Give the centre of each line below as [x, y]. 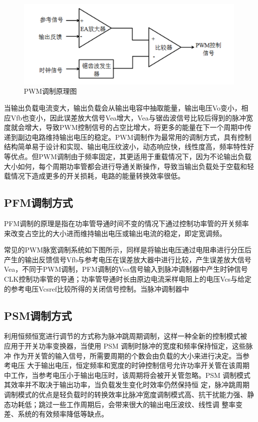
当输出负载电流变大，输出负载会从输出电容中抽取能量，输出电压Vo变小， [123, 108]
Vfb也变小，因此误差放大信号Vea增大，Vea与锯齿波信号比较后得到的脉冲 [128, 117]
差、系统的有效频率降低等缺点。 [56, 414]
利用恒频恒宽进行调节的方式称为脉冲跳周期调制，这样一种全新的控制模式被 [126, 336]
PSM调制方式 [38, 315]
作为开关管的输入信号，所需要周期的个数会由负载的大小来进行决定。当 [128, 355]
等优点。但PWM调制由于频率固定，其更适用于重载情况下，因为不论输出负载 [128, 156]
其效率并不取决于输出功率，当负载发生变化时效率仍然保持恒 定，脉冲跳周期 [127, 385]
